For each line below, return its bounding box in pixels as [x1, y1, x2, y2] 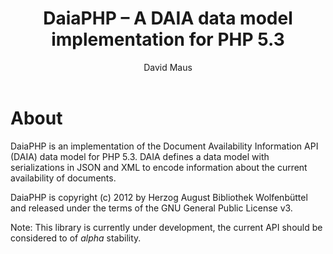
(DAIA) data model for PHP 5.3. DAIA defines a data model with [10, 150, 270, 162]
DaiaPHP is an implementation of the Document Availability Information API [10, 140, 319, 152]
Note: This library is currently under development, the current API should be [10, 221, 323, 233]
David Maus [143, 61, 193, 73]
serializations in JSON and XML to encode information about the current [10, 161, 308, 173]
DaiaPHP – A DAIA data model [43, 7, 293, 30]
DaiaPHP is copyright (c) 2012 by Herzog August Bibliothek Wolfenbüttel [10, 191, 308, 203]
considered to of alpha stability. [10, 232, 142, 244]
